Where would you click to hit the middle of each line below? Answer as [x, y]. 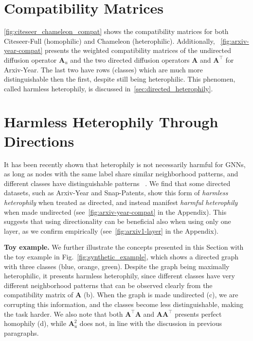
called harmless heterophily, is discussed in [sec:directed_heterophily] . [108, 88]
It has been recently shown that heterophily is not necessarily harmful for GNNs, [125, 164]
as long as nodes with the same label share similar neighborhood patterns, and [121, 174]
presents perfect [198, 314]
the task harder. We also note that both [63, 314]
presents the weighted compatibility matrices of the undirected [138, 50]
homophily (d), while [35, 323]
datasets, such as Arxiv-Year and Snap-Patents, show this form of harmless [116, 193]
